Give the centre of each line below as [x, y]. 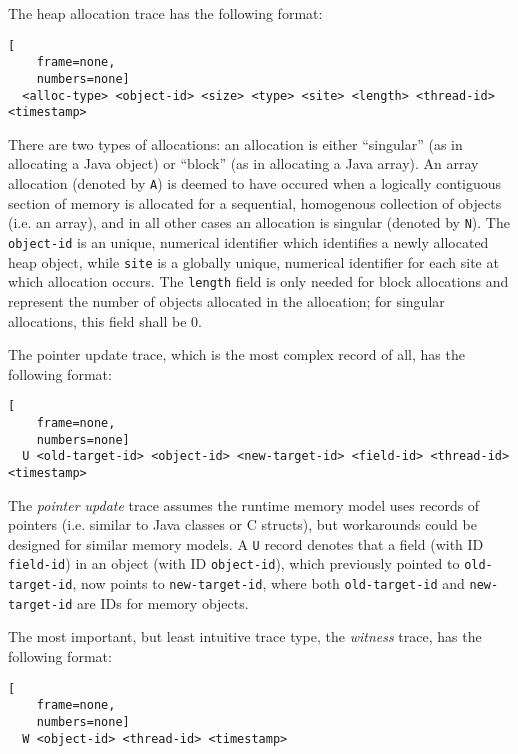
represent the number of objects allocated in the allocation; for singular [226, 300]
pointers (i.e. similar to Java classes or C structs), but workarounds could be [242, 524]
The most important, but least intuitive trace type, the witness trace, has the [245, 636]
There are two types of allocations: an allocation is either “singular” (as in [235, 143]
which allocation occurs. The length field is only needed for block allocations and [258, 281]
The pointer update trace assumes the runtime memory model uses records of [244, 504]
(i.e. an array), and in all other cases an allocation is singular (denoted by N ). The [259, 222]
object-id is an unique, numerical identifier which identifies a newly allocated [248, 241]
